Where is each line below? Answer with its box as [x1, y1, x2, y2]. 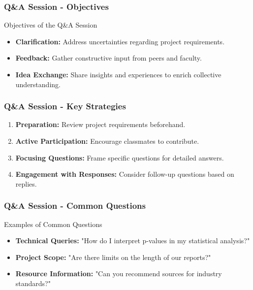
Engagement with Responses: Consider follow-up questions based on [15, 169, 234, 179]
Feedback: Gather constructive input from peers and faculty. [15, 53, 202, 63]
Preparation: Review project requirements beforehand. [15, 119, 186, 129]
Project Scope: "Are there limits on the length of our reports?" [15, 252, 211, 262]
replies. [15, 178, 37, 189]
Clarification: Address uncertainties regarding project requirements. [15, 36, 225, 46]
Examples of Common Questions [4, 219, 102, 229]
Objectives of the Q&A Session [4, 20, 97, 30]
